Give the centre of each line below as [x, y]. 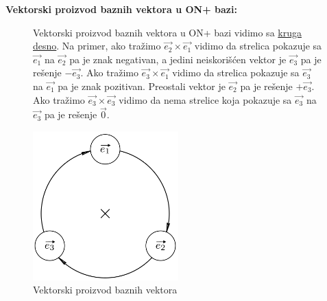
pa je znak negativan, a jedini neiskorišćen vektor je [178, 59]
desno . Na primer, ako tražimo [97, 46]
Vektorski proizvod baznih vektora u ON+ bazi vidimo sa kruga [167, 32]
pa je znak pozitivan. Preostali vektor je [142, 86]
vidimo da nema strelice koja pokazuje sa [205, 99]
